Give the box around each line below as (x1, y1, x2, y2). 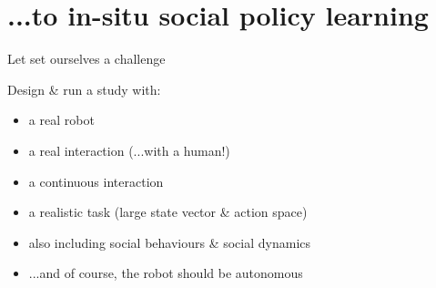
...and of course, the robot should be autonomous (28, 263, 303, 283)
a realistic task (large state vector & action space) (28, 202, 308, 221)
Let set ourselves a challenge (7, 49, 166, 68)
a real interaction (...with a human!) (28, 140, 230, 159)
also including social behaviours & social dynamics (28, 232, 311, 252)
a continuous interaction (28, 171, 164, 190)
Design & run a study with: (7, 79, 161, 98)
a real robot (28, 110, 95, 129)
